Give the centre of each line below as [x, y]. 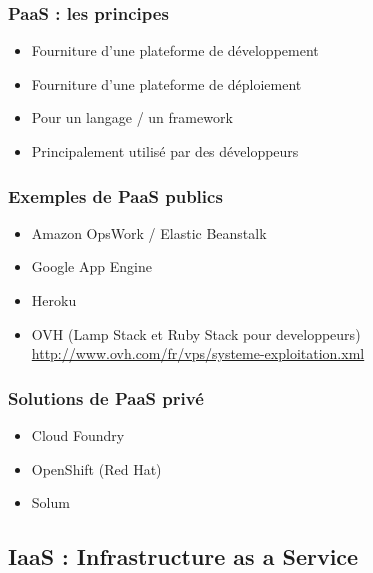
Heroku [54, 300]
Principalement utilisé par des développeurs [165, 151]
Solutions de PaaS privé [106, 397]
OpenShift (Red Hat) [96, 468]
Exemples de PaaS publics [115, 195]
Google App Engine [91, 266]
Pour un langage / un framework [132, 117]
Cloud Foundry [78, 435]
